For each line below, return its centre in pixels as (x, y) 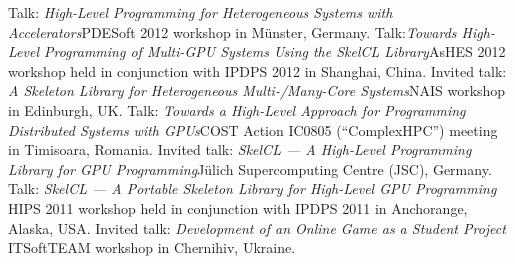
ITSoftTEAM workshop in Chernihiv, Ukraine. (152, 247)
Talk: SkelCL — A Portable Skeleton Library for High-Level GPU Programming (252, 188)
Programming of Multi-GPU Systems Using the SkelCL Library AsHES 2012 (274, 51)
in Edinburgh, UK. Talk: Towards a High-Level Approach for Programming (237, 109)
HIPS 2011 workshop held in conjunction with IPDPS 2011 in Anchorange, (238, 207)
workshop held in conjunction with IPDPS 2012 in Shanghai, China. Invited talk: (257, 70)
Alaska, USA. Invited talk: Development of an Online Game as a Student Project (257, 227)
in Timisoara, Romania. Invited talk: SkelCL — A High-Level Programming (240, 149)
